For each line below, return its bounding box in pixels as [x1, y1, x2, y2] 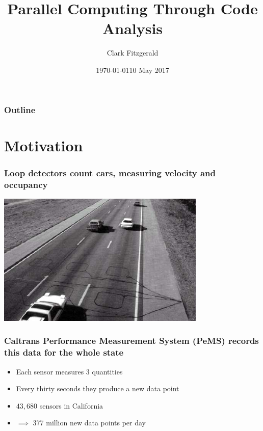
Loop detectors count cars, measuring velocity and [4, 166, 216, 179]
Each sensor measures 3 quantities [16, 366, 123, 376]
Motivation [4, 134, 83, 155]
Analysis [102, 18, 163, 39]
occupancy [4, 178, 48, 191]
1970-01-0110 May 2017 [96, 64, 169, 75]
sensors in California [39, 400, 103, 411]
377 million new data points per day [33, 417, 146, 428]
